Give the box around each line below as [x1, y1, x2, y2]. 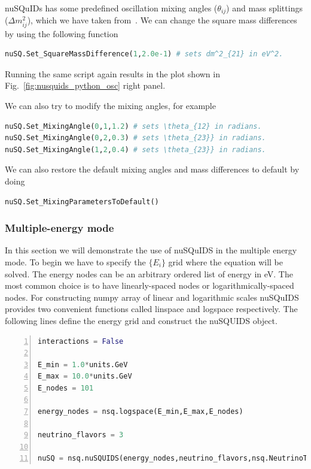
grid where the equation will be [168, 255, 283, 268]
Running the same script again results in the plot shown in [5, 67, 220, 80]
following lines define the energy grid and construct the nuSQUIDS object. [5, 314, 278, 326]
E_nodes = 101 [38, 383, 94, 392]
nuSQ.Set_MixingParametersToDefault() [5, 197, 159, 206]
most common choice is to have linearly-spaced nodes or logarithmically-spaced [5, 279, 294, 292]
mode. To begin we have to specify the [5, 255, 146, 268]
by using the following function [5, 27, 118, 40]
